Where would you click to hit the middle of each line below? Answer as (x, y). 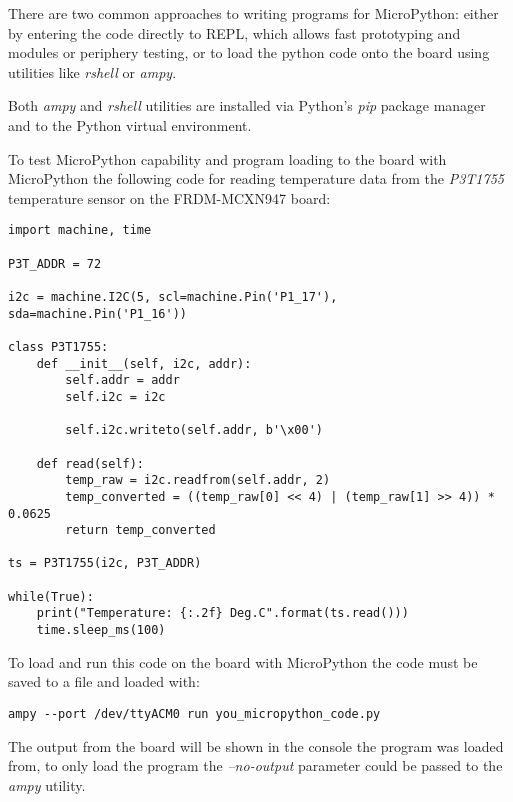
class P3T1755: (58, 346)
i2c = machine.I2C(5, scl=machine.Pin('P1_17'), (173, 296)
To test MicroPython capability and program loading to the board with (227, 158)
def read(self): (90, 463)
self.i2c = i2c (115, 396)
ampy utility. (47, 784)
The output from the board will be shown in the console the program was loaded (256, 745)
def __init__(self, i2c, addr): (144, 363)
